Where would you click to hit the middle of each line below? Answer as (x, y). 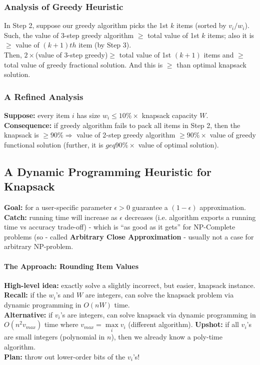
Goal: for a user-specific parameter (58, 207)
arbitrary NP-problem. (39, 246)
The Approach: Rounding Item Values (71, 266)
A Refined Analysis (44, 96)
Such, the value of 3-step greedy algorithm (69, 35)
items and (219, 54)
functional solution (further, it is (54, 144)
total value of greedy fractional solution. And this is (83, 64)
